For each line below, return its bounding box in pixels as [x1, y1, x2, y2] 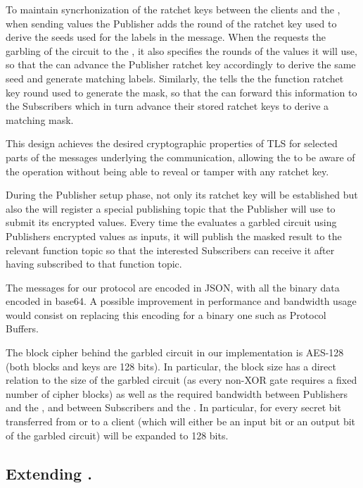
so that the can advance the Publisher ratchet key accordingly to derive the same [6, 57, 356, 72]
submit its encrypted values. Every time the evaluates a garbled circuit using [6, 215, 337, 230]
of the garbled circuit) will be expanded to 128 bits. [6, 427, 229, 442]
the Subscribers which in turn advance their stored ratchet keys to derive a [6, 99, 329, 113]
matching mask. [6, 112, 74, 127]
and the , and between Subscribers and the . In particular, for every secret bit [6, 400, 341, 415]
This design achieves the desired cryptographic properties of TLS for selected [6, 136, 338, 151]
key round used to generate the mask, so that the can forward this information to [6, 85, 357, 99]
